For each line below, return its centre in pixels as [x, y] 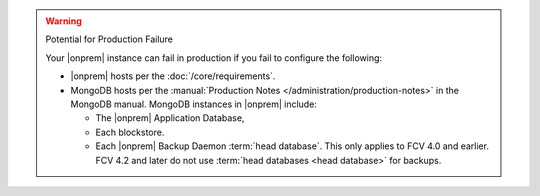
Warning [63, 21]
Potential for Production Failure [109, 39]
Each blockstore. [130, 132]
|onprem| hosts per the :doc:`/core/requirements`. [173, 76]
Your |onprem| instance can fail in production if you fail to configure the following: [214, 57]
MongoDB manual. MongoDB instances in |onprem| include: [193, 104]
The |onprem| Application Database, [170, 118]
